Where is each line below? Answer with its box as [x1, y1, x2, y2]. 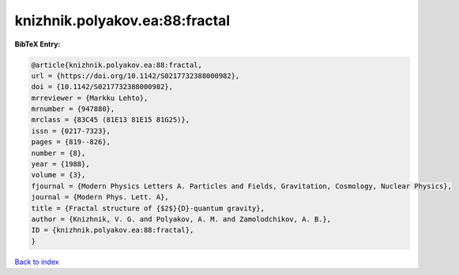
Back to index [14, 257, 59, 266]
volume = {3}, [31, 170, 86, 180]
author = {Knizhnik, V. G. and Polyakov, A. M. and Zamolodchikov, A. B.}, [31, 215, 332, 224]
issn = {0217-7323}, [31, 126, 111, 136]
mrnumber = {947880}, [31, 105, 115, 113]
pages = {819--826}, [31, 138, 111, 147]
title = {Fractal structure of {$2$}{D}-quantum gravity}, [31, 203, 265, 213]
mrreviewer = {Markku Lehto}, [31, 93, 149, 102]
